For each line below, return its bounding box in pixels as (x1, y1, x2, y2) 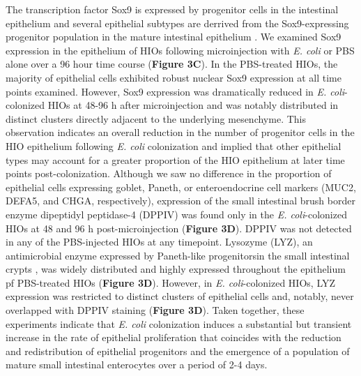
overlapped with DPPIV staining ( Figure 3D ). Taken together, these (6, 303, 305, 317)
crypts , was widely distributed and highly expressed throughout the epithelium (6, 262, 346, 276)
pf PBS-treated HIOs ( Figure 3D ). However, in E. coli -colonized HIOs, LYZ (6, 275, 336, 289)
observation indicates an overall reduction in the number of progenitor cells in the (6, 125, 355, 140)
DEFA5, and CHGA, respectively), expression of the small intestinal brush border (6, 193, 355, 208)
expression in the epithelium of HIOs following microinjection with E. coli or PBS (6, 43, 355, 57)
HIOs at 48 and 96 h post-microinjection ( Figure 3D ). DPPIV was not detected (6, 220, 352, 235)
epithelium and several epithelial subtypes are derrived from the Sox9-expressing (6, 15, 349, 30)
